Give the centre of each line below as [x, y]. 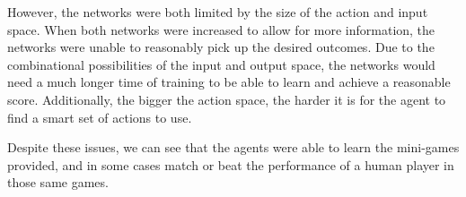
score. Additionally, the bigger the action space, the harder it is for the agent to [227, 99]
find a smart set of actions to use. [100, 117]
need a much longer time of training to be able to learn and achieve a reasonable [229, 82]
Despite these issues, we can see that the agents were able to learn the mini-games [233, 147]
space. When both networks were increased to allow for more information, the [221, 29]
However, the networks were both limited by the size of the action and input [218, 12]
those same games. [58, 182]
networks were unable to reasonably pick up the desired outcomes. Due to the [221, 47]
